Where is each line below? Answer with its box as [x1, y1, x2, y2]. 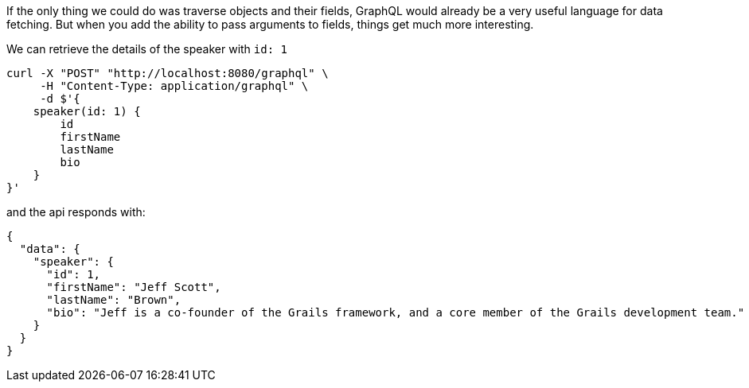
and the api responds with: [6, 205, 146, 219]
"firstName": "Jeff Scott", [46, 281, 221, 293]
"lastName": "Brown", [46, 293, 181, 306]
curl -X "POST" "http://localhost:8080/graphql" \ [6, 67, 329, 80]
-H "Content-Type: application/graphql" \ [40, 80, 309, 92]
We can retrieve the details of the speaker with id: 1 [6, 42, 287, 56]
